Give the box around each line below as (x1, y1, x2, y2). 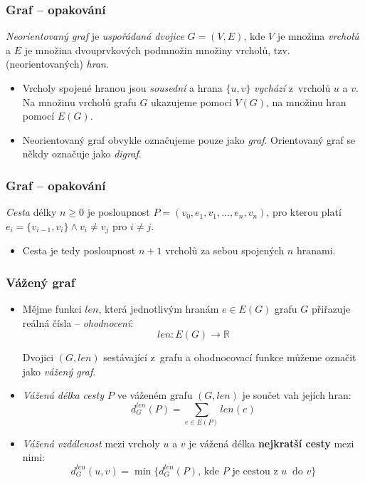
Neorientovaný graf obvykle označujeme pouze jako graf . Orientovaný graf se (22, 132, 356, 147)
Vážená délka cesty (22, 388, 104, 402)
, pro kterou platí (266, 204, 342, 219)
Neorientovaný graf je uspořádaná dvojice (6, 28, 184, 43)
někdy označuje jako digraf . (22, 146, 142, 161)
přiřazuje (311, 301, 351, 316)
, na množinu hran (265, 94, 347, 109)
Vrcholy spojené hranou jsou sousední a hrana (22, 80, 223, 95)
